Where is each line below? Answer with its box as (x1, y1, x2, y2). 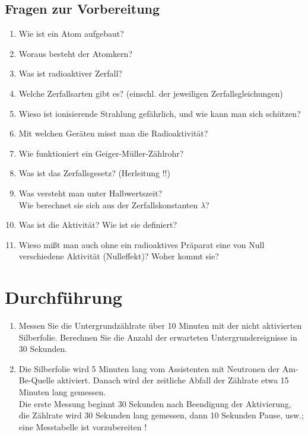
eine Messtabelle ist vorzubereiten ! (18, 420, 147, 433)
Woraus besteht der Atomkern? (18, 47, 133, 59)
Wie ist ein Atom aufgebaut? (18, 27, 124, 40)
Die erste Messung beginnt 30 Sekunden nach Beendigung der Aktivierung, (18, 397, 291, 409)
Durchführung (5, 285, 122, 309)
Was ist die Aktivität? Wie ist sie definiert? (18, 218, 177, 231)
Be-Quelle (18, 374, 55, 386)
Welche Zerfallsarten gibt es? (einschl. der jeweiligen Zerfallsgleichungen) (18, 87, 283, 99)
